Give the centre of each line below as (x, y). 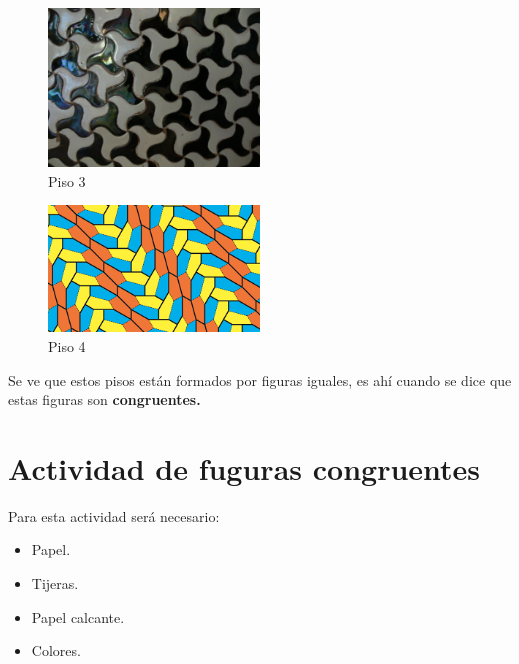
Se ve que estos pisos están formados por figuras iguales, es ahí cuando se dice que (260, 379)
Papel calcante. (78, 616)
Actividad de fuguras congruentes (244, 467)
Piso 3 (67, 180)
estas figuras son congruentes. (104, 399)
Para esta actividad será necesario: (114, 515)
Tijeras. (55, 583)
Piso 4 (67, 345)
